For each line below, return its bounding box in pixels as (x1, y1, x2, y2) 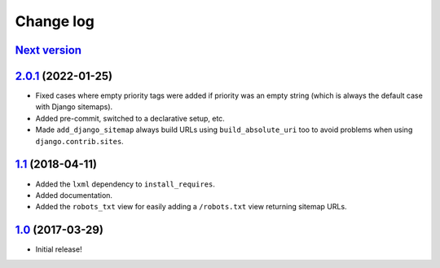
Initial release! (35, 244, 82, 254)
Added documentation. (35, 190, 113, 200)
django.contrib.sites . (35, 136, 124, 146)
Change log (15, 12, 95, 30)
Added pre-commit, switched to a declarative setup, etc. (35, 113, 226, 123)
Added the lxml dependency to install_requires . (35, 179, 216, 189)
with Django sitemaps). (35, 102, 113, 112)
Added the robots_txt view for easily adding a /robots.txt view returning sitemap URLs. (35, 202, 347, 212)
